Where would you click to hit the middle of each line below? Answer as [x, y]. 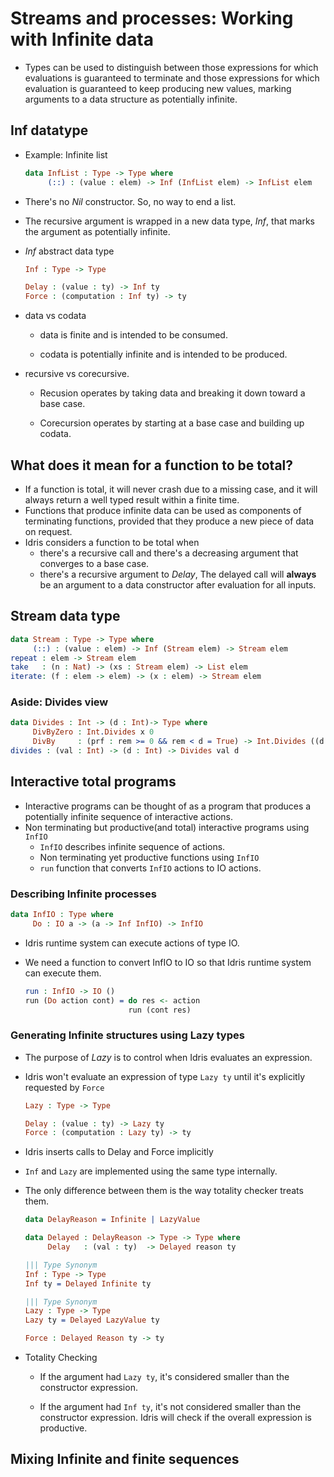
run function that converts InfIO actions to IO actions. [150, 868]
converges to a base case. [94, 563]
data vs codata [55, 316]
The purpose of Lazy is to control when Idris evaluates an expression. [168, 1057]
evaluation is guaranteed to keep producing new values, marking [158, 88]
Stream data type [65, 616]
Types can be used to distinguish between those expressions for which [171, 67]
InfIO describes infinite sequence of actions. [132, 846]
